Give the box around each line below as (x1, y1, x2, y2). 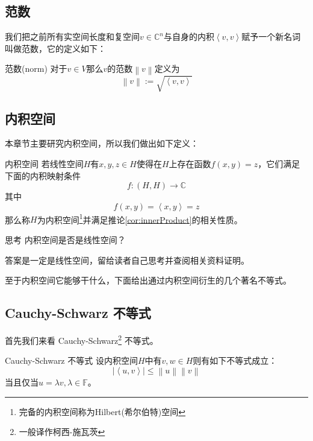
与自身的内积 (163, 30, 214, 43)
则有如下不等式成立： (193, 354, 277, 367)
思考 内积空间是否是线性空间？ (5, 233, 126, 246)
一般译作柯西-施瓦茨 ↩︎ (19, 425, 105, 438)
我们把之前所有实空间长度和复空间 (5, 30, 140, 43)
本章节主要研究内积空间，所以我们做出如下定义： (5, 137, 199, 150)
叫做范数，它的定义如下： (5, 42, 106, 54)
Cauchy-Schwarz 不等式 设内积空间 (5, 354, 138, 367)
